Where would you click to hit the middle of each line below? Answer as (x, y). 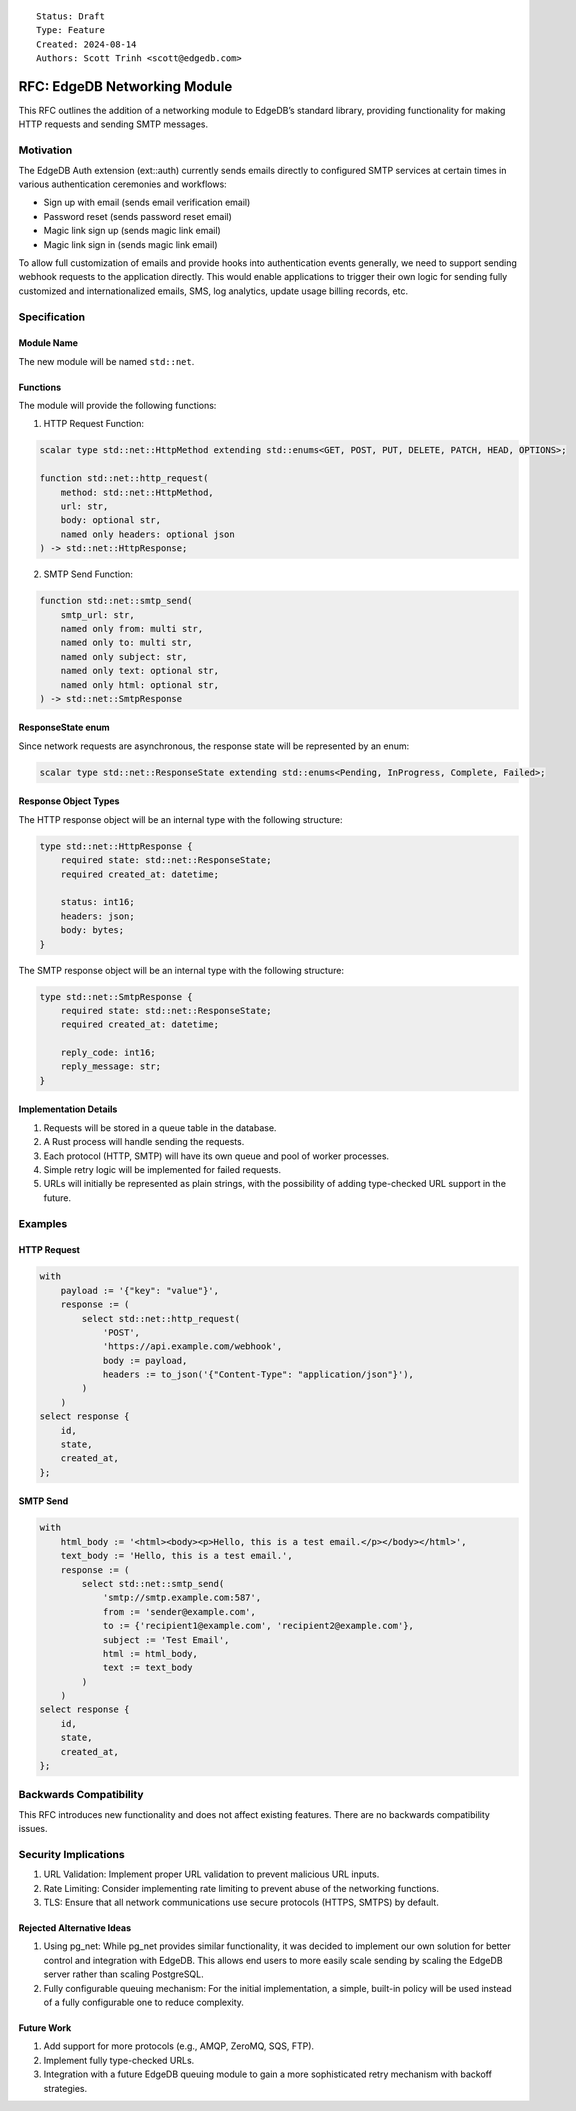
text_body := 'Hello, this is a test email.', (177, 1556)
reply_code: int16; (108, 1053)
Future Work (45, 2028)
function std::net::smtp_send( (116, 601)
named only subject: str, (124, 656)
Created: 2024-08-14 (86, 44)
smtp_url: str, (97, 614)
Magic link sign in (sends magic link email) (130, 244)
